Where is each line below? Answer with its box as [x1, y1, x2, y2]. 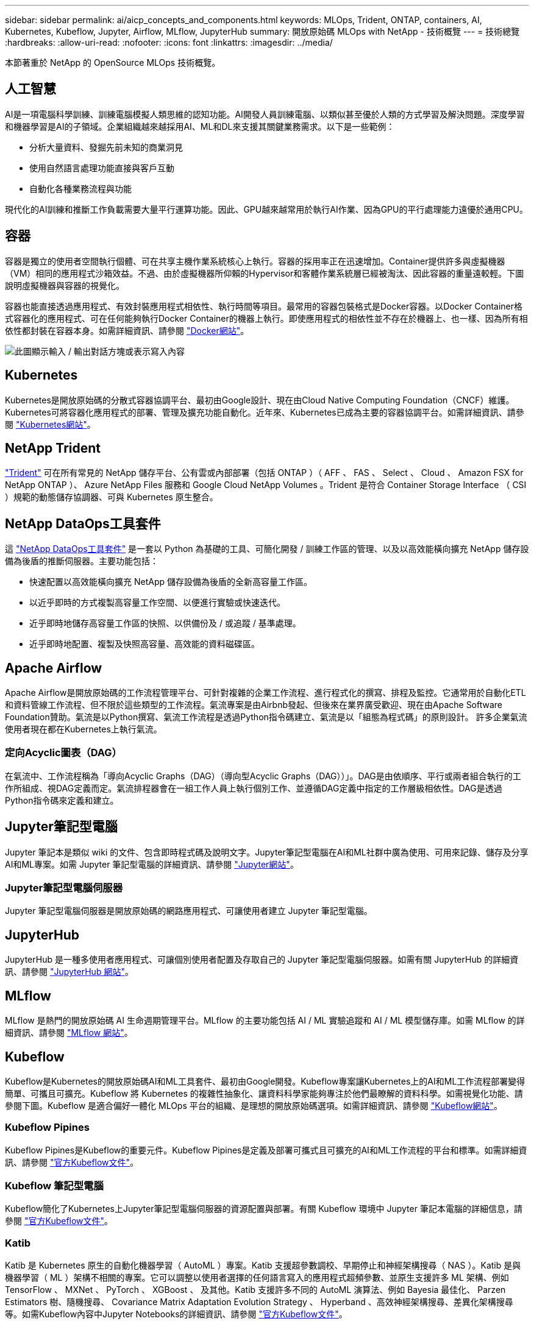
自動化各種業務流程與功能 [29, 183, 132, 194]
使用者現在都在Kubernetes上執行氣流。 [5, 724, 162, 735]
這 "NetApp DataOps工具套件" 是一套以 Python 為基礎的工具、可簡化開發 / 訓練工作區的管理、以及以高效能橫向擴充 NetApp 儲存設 [5, 543, 529, 554]
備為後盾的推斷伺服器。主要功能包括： [5, 556, 158, 567]
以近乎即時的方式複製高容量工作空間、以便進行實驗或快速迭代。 [29, 597, 285, 608]
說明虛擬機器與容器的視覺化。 [5, 280, 124, 291]
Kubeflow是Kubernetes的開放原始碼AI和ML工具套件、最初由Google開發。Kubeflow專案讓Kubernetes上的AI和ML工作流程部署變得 [5, 1075, 525, 1086]
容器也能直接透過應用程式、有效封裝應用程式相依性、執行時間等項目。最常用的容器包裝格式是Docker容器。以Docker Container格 [5, 300, 523, 311]
